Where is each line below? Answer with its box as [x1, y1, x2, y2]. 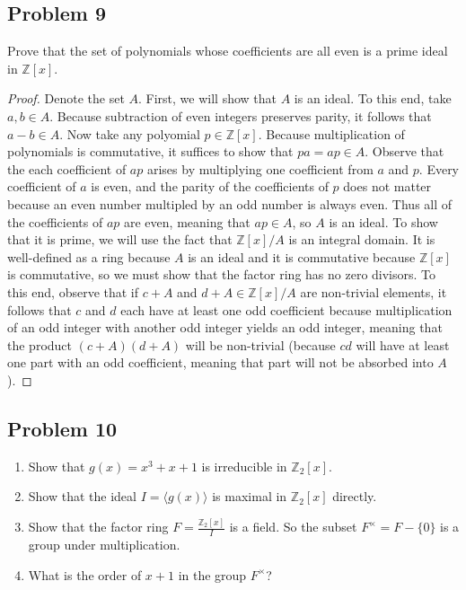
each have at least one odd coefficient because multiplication [120, 300, 453, 319]
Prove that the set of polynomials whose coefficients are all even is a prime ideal [7, 41, 448, 60]
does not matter [343, 177, 432, 196]
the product [7, 335, 73, 354]
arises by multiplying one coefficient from [146, 159, 374, 178]
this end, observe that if [7, 282, 139, 301]
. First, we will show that [138, 89, 277, 108]
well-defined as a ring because [7, 247, 171, 266]
